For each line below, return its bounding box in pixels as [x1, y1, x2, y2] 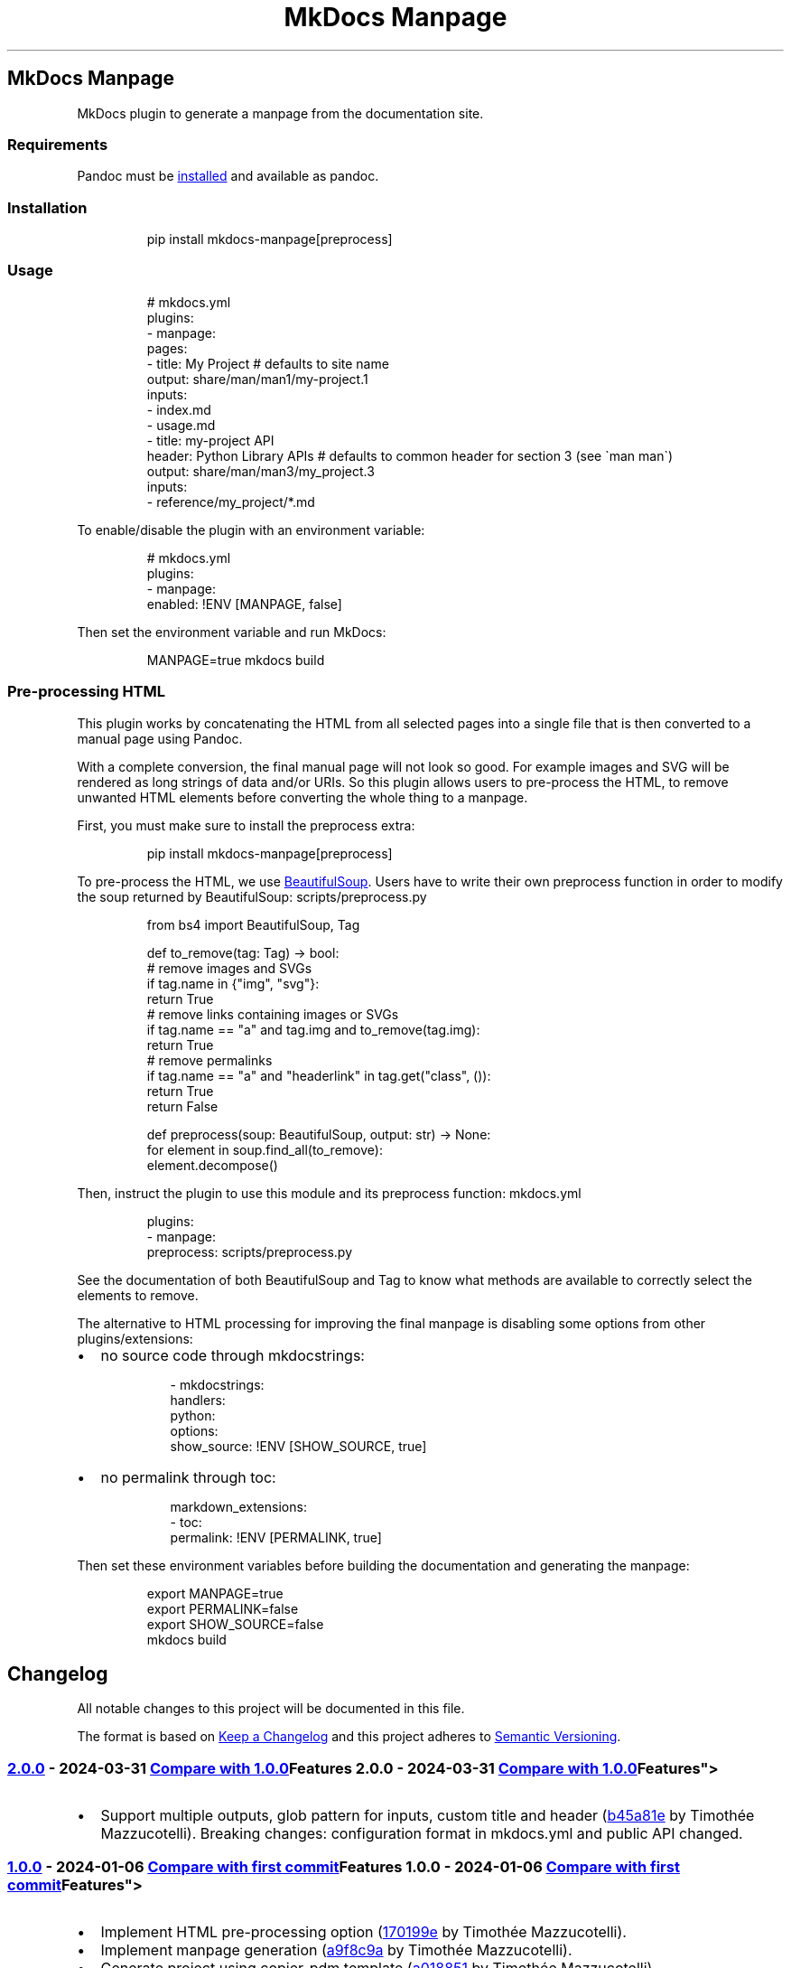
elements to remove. [77, 1287, 199, 1303]
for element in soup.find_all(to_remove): [146, 1141, 383, 1157]
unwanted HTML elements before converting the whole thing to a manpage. [77, 789, 528, 805]
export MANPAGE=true [146, 1585, 284, 1601]
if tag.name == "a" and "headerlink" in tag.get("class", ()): [146, 1067, 491, 1083]
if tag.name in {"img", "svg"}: [146, 975, 320, 991]
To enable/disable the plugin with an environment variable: [77, 521, 425, 538]
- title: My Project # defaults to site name [146, 355, 389, 371]
